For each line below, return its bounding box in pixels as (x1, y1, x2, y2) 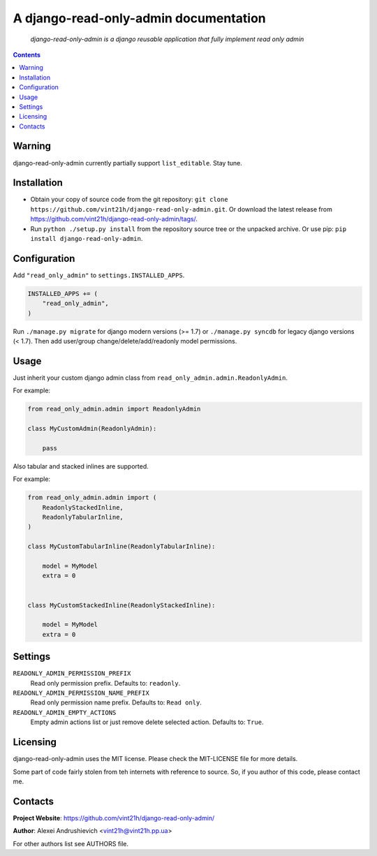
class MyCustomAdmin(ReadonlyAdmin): (27, 425, 157, 433)
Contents (13, 50, 41, 59)
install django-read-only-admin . (30, 235, 143, 243)
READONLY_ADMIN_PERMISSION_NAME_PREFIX (13, 689, 149, 698)
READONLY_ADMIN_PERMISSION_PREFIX (13, 670, 131, 677)
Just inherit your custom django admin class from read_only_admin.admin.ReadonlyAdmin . (13, 374, 288, 382)
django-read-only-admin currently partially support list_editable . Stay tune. (13, 158, 242, 167)
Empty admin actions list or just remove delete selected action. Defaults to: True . (30, 718, 264, 726)
